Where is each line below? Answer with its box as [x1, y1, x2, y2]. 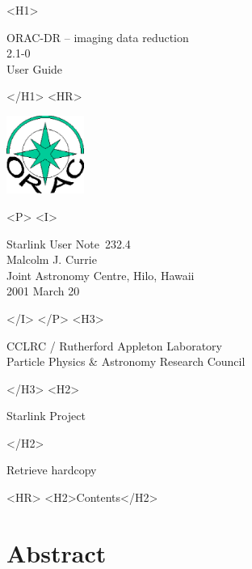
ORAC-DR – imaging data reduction [6, 28, 189, 45]
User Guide [6, 60, 63, 77]
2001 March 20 [6, 282, 80, 299]
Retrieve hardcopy [6, 461, 97, 478]
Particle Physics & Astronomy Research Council [6, 353, 246, 370]
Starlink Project [6, 407, 86, 424]
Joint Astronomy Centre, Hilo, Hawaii [6, 266, 195, 283]
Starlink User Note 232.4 [6, 235, 131, 252]
